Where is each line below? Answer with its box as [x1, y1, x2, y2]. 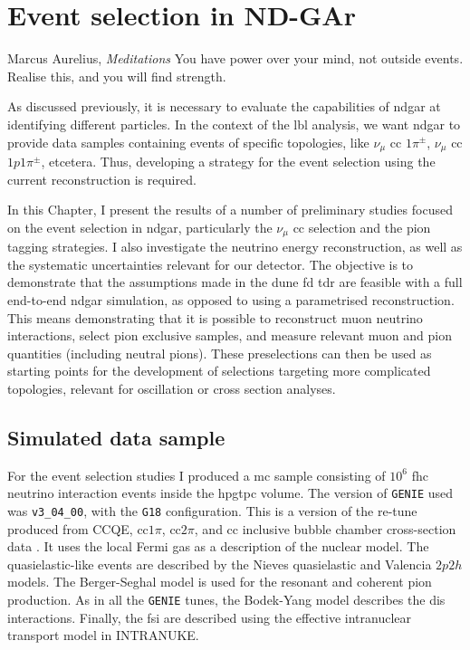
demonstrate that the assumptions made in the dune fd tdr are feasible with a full [7, 272, 463, 292]
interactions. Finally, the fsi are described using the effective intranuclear [7, 607, 412, 626]
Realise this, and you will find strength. [7, 66, 226, 85]
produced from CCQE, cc [7, 519, 149, 538]
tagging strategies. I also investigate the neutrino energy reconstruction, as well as [7, 237, 463, 256]
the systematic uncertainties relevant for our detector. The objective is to [7, 254, 414, 273]
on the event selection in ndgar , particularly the [7, 217, 273, 236]
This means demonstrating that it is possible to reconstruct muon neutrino [7, 308, 423, 327]
